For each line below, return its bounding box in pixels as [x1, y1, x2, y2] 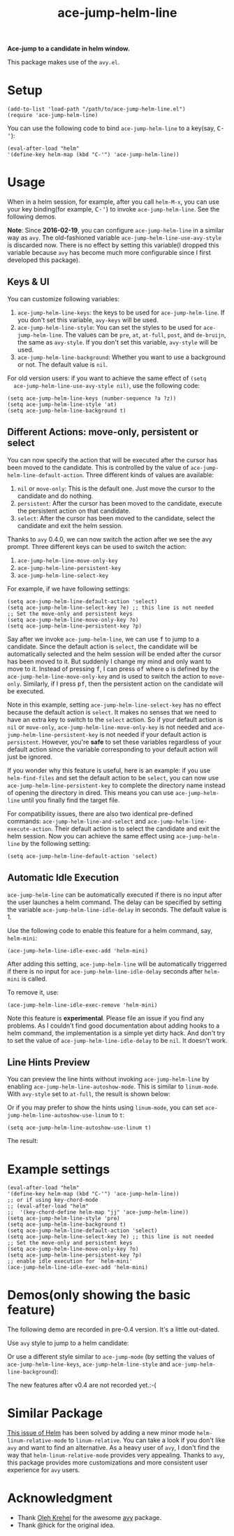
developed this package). [7, 256, 80, 264]
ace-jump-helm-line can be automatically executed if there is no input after [7, 890, 222, 899]
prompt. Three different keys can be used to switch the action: [7, 542, 187, 551]
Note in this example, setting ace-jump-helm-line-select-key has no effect [7, 700, 221, 709]
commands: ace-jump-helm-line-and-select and [7, 817, 147, 825]
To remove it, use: [7, 988, 59, 996]
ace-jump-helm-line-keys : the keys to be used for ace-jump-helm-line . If [17, 308, 225, 317]
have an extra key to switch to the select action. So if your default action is [7, 715, 224, 724]
